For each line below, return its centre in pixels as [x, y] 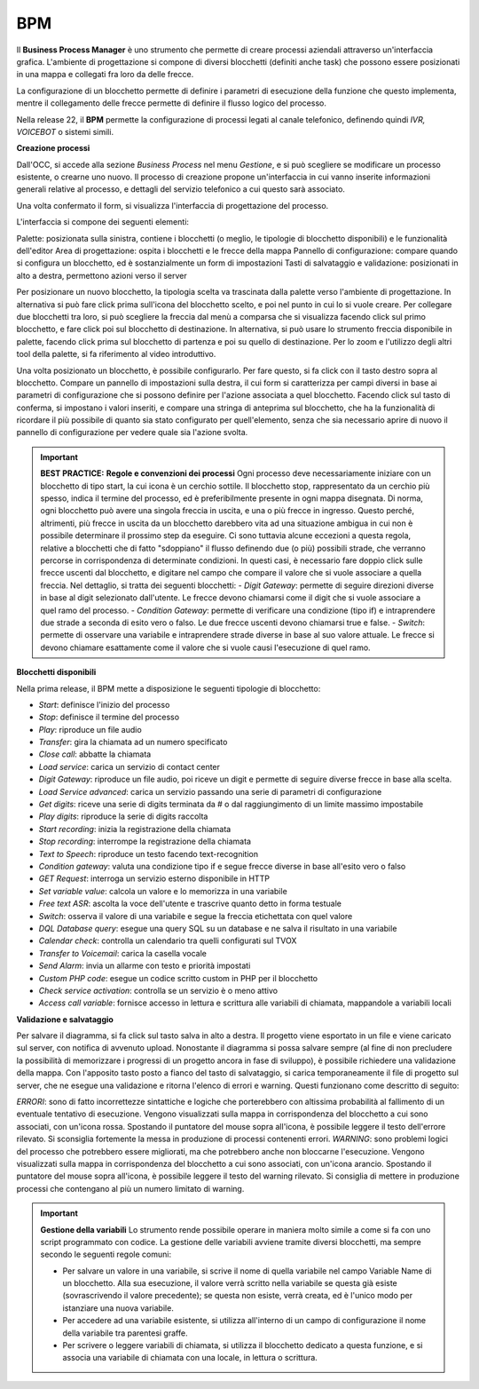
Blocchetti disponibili [56, 672]
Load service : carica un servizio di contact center [130, 766]
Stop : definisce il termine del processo [109, 717]
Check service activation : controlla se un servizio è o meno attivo [158, 990]
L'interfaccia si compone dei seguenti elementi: [103, 222]
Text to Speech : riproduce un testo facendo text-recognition [149, 853]
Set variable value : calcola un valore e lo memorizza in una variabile [163, 891]
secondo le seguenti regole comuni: [106, 1254]
